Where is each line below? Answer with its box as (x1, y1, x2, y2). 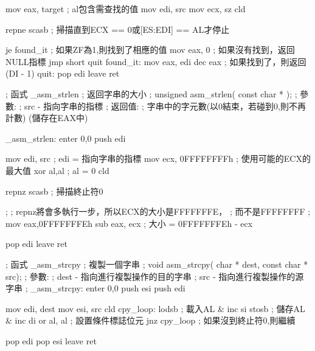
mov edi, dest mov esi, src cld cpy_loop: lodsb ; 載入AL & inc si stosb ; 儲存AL (5, 302, 305, 315)
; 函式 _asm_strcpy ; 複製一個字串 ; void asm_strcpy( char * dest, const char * (5, 257, 308, 270)
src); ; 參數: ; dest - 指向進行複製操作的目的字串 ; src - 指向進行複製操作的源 (5, 269, 304, 282)
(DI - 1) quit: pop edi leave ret (5, 67, 120, 80)
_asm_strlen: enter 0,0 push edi (5, 131, 126, 144)
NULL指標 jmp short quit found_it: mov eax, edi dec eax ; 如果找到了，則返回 (5, 55, 306, 68)
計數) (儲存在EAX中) (5, 111, 88, 124)
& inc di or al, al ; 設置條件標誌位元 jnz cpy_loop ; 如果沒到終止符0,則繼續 (5, 314, 296, 327)
